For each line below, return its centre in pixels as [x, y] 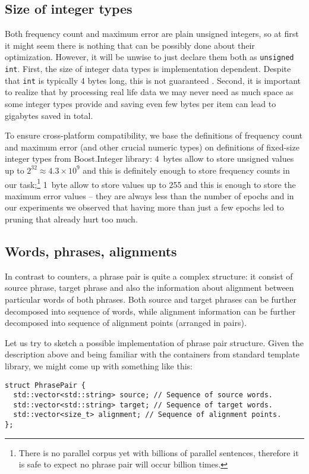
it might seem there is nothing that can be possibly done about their [130, 45]
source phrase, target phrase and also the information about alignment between [149, 288]
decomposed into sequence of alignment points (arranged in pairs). [126, 323]
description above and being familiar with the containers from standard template [152, 354]
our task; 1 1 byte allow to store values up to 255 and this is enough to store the [150, 183]
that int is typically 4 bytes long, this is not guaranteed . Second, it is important [153, 80]
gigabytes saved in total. [49, 115]
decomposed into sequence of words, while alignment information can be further [150, 311]
